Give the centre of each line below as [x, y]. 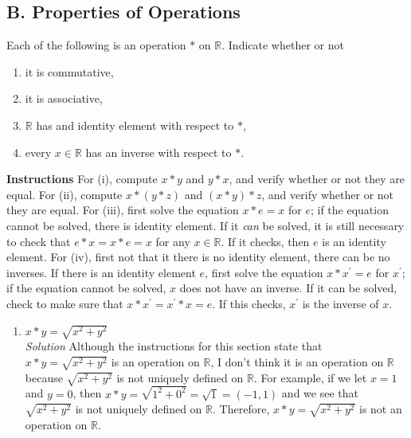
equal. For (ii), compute [65, 194]
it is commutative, [69, 71]
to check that [39, 241]
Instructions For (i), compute [82, 179]
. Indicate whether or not [283, 45]
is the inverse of [341, 303]
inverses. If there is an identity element [101, 272]
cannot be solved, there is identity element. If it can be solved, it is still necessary [205, 225]
